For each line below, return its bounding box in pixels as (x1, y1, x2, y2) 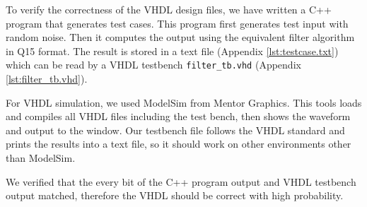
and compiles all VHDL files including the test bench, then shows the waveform (6, 109, 351, 124)
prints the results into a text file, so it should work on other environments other (6, 136, 351, 151)
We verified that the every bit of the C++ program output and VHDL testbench (6, 174, 356, 189)
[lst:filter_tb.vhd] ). (6, 71, 88, 86)
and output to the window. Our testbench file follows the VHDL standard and (6, 122, 345, 137)
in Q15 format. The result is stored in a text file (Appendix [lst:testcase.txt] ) (6, 43, 339, 58)
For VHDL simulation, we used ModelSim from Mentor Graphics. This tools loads (6, 95, 362, 110)
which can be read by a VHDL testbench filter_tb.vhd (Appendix (6, 57, 301, 72)
